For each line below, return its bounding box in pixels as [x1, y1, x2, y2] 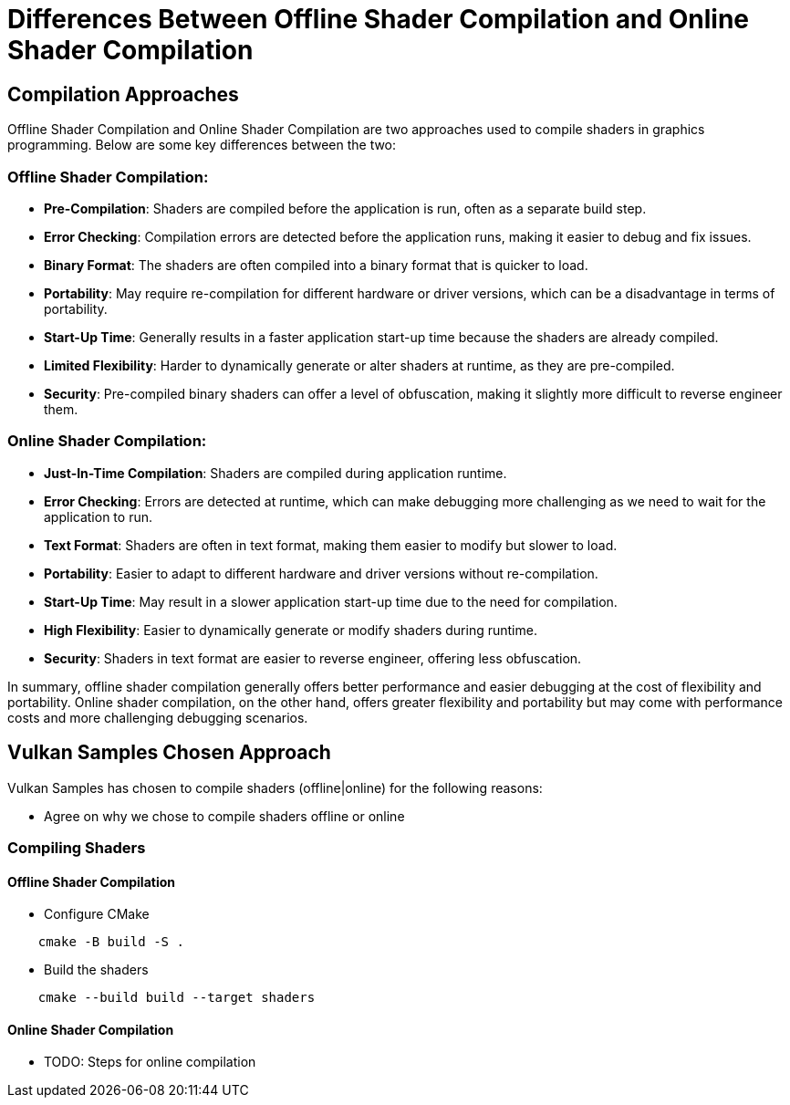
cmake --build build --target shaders [37, 990, 316, 1006]
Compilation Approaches [7, 82, 239, 106]
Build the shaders [44, 962, 149, 978]
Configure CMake [44, 906, 150, 923]
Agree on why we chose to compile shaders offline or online [44, 808, 405, 824]
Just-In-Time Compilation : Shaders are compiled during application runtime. [44, 464, 507, 481]
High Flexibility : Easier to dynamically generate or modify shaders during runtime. [44, 621, 537, 638]
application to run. [44, 508, 152, 525]
